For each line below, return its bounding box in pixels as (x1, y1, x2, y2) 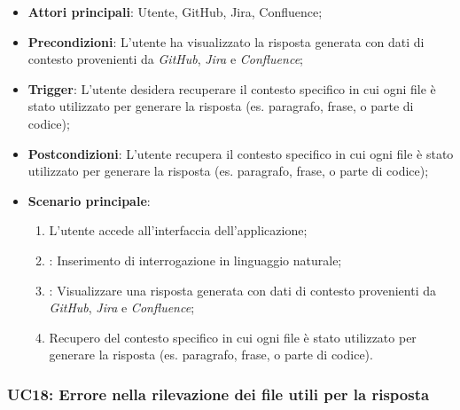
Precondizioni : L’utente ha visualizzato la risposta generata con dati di (27, 32, 425, 51)
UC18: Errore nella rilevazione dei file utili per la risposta (7, 382, 430, 405)
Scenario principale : (27, 191, 151, 209)
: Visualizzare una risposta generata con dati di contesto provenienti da (49, 280, 436, 299)
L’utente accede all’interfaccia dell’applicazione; (49, 221, 308, 240)
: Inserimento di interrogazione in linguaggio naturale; (49, 250, 342, 269)
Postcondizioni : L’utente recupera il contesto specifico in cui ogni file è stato (27, 144, 454, 162)
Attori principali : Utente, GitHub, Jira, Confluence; (27, 3, 323, 20)
